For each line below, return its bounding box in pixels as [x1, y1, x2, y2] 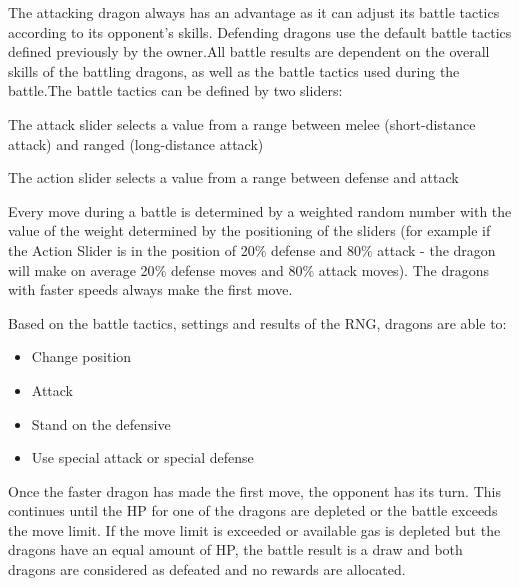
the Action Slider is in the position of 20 [8, 239, 255, 260]
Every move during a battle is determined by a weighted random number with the [8, 200, 512, 221]
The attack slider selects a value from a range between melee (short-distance [8, 113, 476, 134]
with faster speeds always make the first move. [8, 279, 293, 300]
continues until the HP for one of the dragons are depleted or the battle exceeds [8, 500, 498, 521]
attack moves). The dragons [318, 259, 489, 280]
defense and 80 [271, 239, 362, 260]
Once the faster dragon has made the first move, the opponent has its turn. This [8, 480, 501, 501]
